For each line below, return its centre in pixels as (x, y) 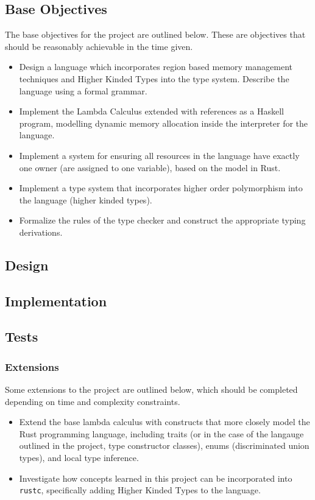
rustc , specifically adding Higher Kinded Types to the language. (140, 490)
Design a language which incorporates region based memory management (156, 67)
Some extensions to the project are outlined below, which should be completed (151, 389)
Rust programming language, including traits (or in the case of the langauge (161, 433)
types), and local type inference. (79, 458)
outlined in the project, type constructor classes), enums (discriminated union (164, 445)
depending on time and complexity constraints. (93, 401)
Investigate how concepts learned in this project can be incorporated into (156, 478)
